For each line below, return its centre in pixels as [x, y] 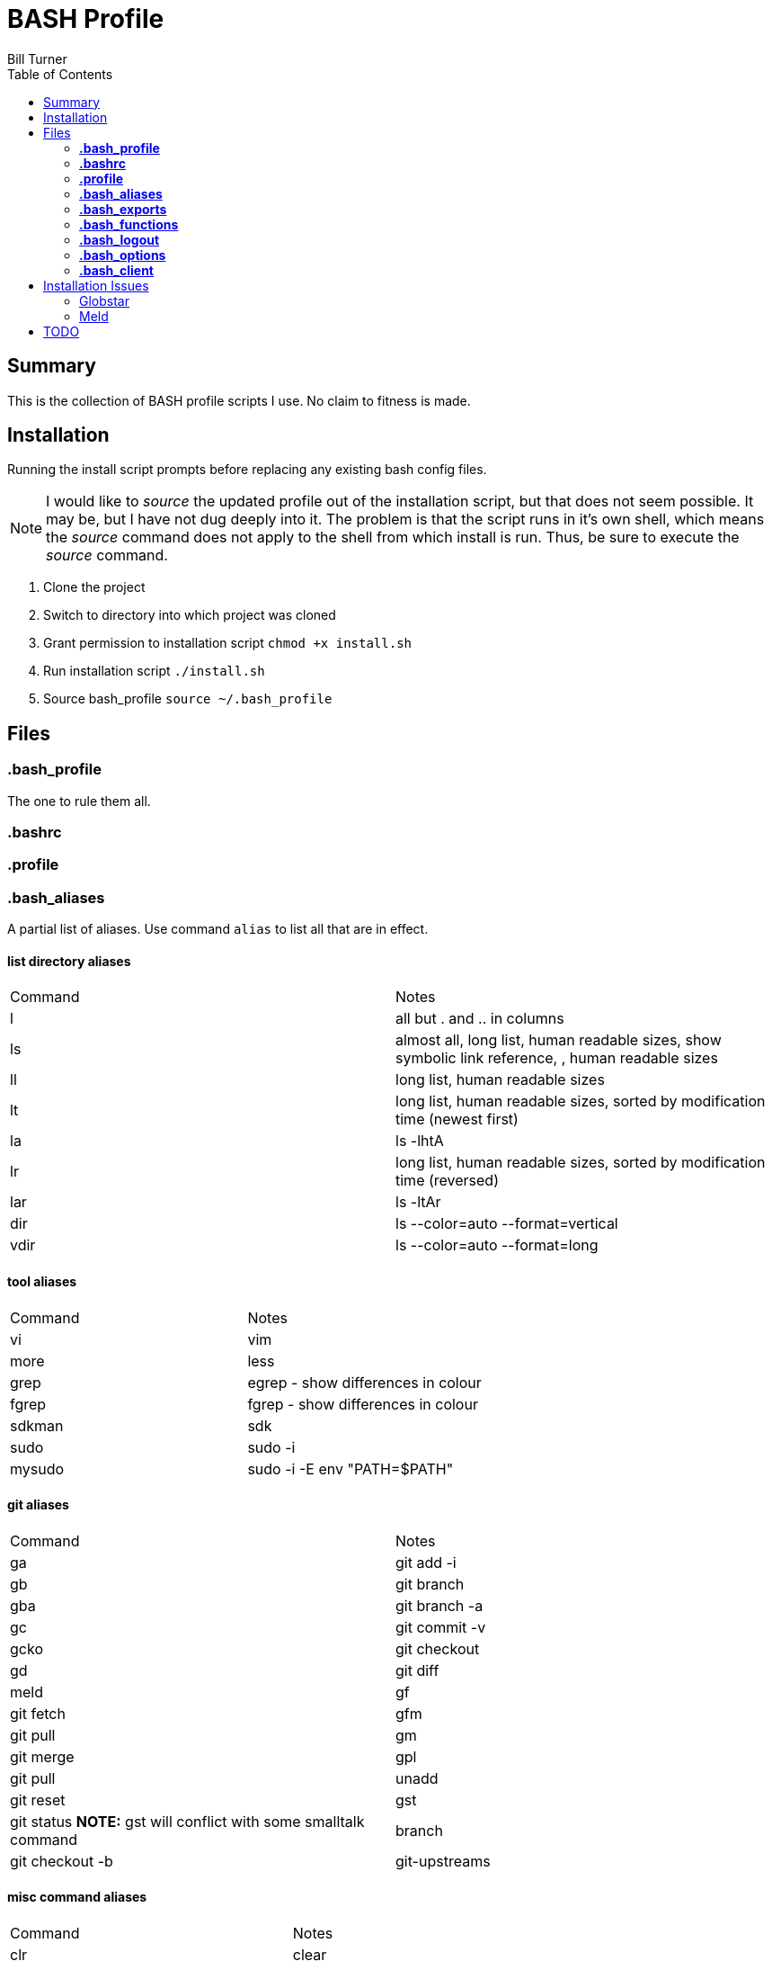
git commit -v [441, 1627]
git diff [417, 1670]
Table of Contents [60, 74]
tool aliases [42, 1281]
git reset [38, 1800]
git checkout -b [62, 1861]
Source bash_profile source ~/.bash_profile [188, 699]
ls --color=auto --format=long [497, 1245]
